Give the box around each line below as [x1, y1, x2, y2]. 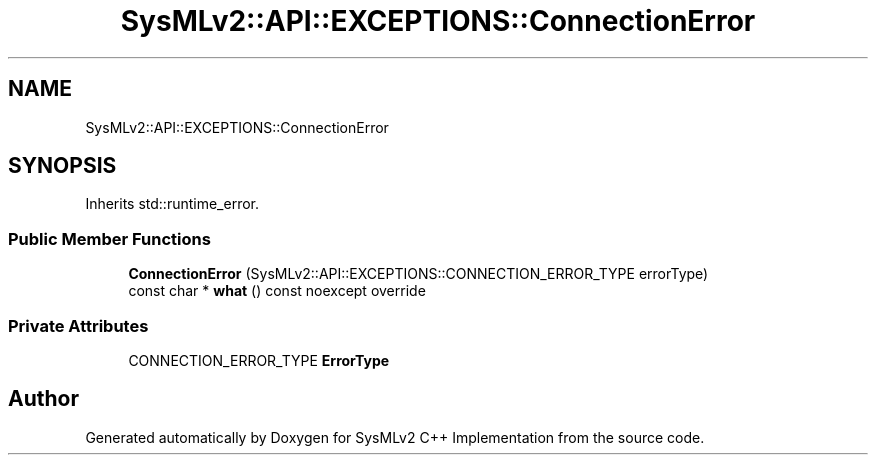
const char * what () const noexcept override [128, 282, 426, 300]
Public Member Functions [8, 228, 211, 249]
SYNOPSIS [8, 153, 117, 179]
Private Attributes [8, 315, 149, 336]
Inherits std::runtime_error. [85, 195, 260, 213]
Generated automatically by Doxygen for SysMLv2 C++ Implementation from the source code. [85, 428, 705, 446]
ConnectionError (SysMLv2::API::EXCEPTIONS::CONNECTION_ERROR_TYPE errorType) [128, 265, 709, 283]
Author [8, 386, 79, 412]
